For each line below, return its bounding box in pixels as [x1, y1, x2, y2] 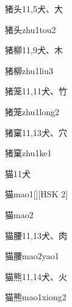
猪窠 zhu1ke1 [5, 146, 52, 159]
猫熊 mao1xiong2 [5, 290, 67, 303]
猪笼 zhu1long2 [5, 105, 60, 118]
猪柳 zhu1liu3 [5, 64, 53, 77]
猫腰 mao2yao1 [5, 249, 59, 262]
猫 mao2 [5, 208, 34, 221]
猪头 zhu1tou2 [5, 23, 56, 36]
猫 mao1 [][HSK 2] [5, 188, 68, 200]
